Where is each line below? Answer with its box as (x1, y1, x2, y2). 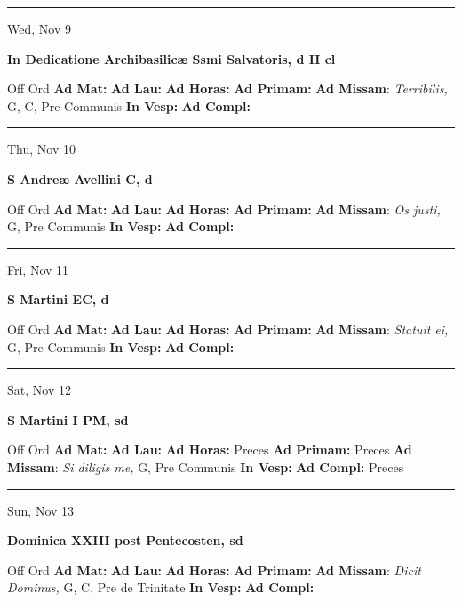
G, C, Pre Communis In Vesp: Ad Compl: (7, 96, 251, 115)
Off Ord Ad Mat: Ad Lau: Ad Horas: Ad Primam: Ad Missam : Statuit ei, (7, 319, 449, 338)
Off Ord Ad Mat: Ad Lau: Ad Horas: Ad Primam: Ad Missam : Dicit (7, 560, 421, 579)
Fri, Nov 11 (7, 260, 69, 278)
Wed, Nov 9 (7, 20, 71, 37)
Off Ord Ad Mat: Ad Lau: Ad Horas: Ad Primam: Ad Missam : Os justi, (7, 199, 441, 218)
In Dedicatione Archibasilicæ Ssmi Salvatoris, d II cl (7, 49, 336, 68)
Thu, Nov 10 (7, 140, 76, 158)
